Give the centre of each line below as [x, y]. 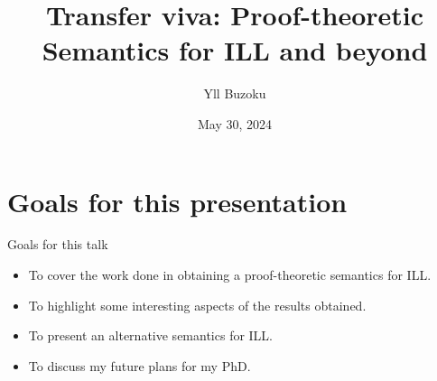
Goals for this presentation [177, 201]
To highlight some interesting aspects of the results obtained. [197, 305]
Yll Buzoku [235, 93]
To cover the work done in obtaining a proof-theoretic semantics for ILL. [230, 275]
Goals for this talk [58, 244]
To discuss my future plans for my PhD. [139, 365]
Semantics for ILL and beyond [235, 50]
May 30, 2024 [235, 123]
